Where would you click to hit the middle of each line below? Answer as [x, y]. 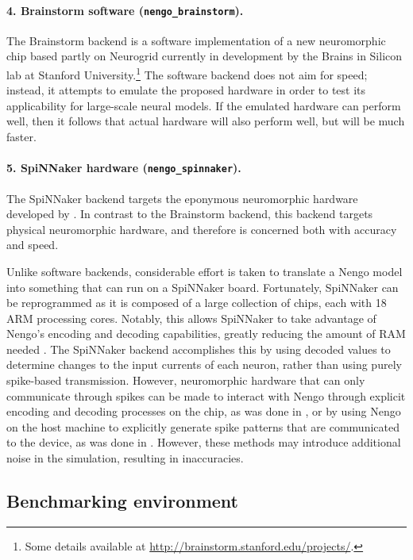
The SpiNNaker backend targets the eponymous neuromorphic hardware [182, 198]
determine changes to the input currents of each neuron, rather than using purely [204, 364]
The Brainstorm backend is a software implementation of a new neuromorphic [196, 40]
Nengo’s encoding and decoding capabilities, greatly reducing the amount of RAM [206, 334]
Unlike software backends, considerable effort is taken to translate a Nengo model [205, 271]
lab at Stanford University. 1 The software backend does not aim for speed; [187, 73]
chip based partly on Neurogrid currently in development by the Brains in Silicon [205, 56]
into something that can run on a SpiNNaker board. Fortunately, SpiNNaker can [203, 287]
